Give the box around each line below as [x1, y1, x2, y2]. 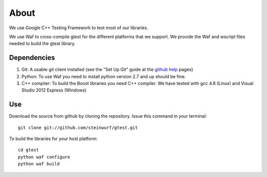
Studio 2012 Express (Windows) [21, 87, 87, 93]
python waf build [18, 161, 60, 167]
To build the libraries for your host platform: [9, 136, 98, 142]
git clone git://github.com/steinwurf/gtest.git [18, 125, 138, 131]
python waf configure [18, 154, 70, 160]
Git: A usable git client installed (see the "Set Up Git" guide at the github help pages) [21, 67, 193, 73]
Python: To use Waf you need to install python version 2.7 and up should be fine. [21, 73, 186, 79]
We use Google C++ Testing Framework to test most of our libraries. [9, 25, 148, 31]
